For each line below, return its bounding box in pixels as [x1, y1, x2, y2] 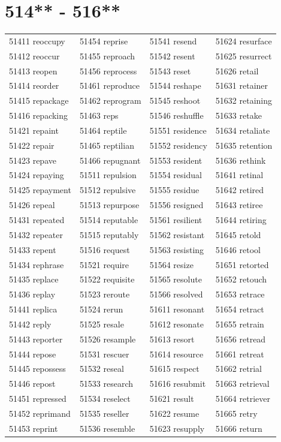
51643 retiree [215, 199, 263, 211]
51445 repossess [9, 362, 66, 375]
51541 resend [149, 34, 197, 47]
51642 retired [215, 184, 264, 196]
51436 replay [9, 288, 56, 300]
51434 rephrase [9, 258, 64, 270]
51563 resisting [149, 243, 204, 255]
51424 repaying [9, 169, 64, 181]
